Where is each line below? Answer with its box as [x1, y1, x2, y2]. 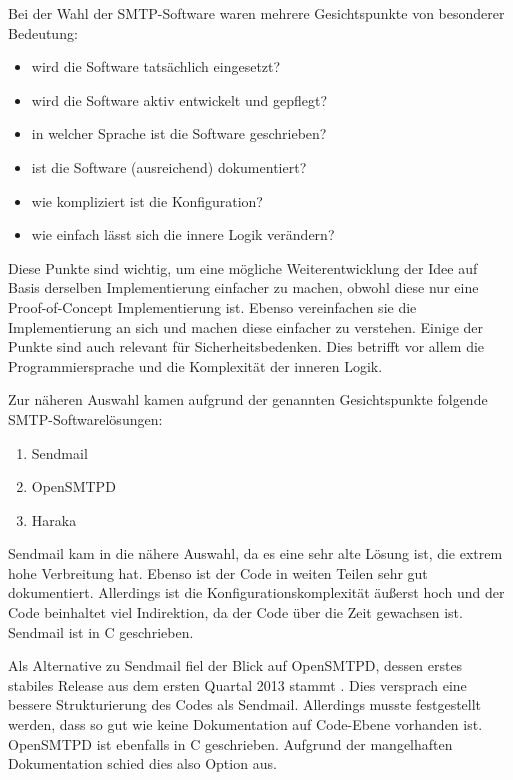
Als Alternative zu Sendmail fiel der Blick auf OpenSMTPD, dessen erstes [8, 655, 463, 676]
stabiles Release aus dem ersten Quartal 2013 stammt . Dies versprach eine [8, 674, 467, 695]
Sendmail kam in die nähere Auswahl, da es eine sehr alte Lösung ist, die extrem [8, 543, 503, 564]
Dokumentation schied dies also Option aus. [8, 753, 277, 774]
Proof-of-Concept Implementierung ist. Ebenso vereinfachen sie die [8, 296, 417, 317]
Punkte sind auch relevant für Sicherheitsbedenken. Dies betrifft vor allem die [8, 336, 485, 357]
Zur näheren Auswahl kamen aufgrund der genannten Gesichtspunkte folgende [8, 389, 488, 410]
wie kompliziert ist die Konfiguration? [31, 190, 263, 211]
